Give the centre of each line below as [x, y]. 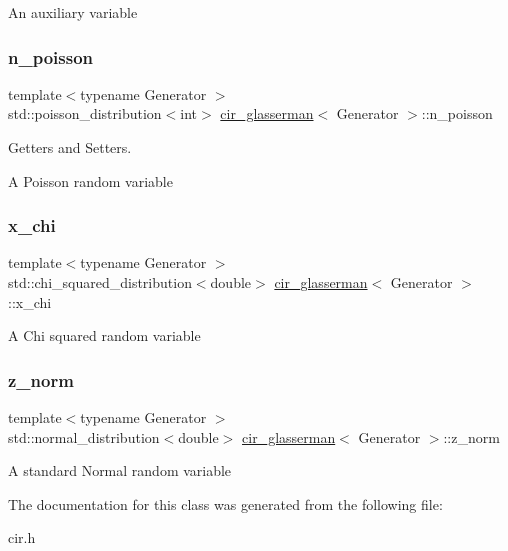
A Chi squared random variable [104, 335]
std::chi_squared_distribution [100, 282]
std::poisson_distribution [85, 113]
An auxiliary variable [73, 12]
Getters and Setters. [70, 147]
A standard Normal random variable [120, 470]
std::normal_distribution [84, 436]
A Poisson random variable [90, 180]
